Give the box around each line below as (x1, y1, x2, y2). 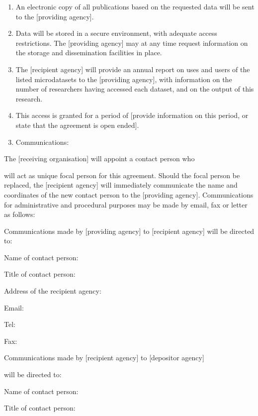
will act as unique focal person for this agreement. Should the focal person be (4, 170, 240, 180)
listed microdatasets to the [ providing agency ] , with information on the (15, 74, 232, 84)
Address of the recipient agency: (4, 286, 101, 296)
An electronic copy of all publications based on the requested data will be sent (15, 1, 255, 11)
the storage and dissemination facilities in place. (15, 47, 162, 58)
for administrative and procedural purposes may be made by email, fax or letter (4, 199, 248, 209)
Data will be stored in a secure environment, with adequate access (15, 28, 217, 38)
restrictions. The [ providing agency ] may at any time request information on (15, 37, 248, 48)
